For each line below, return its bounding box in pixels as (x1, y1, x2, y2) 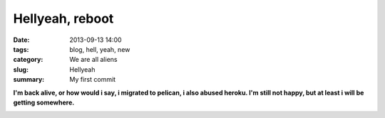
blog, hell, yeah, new (69, 45, 130, 53)
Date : (13, 36, 30, 44)
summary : (13, 75, 45, 84)
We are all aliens (69, 55, 118, 64)
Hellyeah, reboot (13, 11, 114, 26)
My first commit (69, 75, 116, 84)
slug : (13, 65, 29, 74)
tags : (13, 45, 29, 53)
